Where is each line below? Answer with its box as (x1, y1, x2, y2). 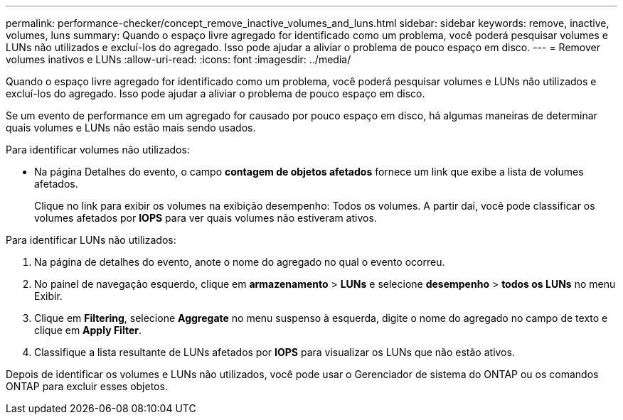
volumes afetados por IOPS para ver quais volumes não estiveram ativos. (34, 212, 377, 224)
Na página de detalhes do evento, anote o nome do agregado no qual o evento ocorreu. (34, 256, 445, 268)
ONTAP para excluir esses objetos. (6, 380, 168, 392)
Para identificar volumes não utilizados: (6, 144, 190, 156)
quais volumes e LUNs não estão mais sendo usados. (6, 122, 256, 134)
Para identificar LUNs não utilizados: (6, 234, 176, 246)
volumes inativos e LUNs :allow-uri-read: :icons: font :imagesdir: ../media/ (6, 53, 351, 65)
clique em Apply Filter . (34, 324, 142, 336)
